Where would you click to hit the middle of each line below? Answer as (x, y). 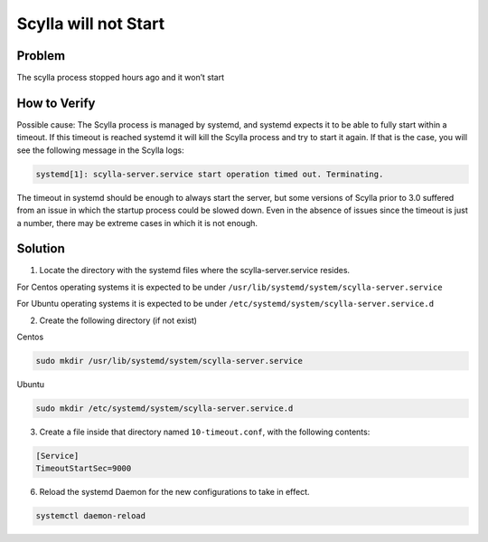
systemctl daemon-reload (91, 516)
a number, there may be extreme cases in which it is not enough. (137, 223)
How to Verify (56, 103)
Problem (41, 56)
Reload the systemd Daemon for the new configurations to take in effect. (175, 492)
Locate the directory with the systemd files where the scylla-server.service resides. (195, 271)
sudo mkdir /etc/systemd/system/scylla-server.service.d (164, 408)
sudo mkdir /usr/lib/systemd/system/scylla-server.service (169, 361)
